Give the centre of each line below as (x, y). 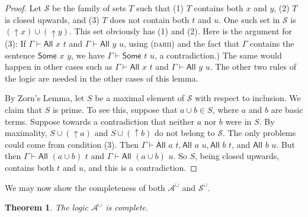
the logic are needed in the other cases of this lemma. (102, 78)
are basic (287, 110)
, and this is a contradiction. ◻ (140, 168)
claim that (23, 110)
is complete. (127, 207)
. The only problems (259, 133)
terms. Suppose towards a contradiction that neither (100, 121)
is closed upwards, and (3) (52, 19)
